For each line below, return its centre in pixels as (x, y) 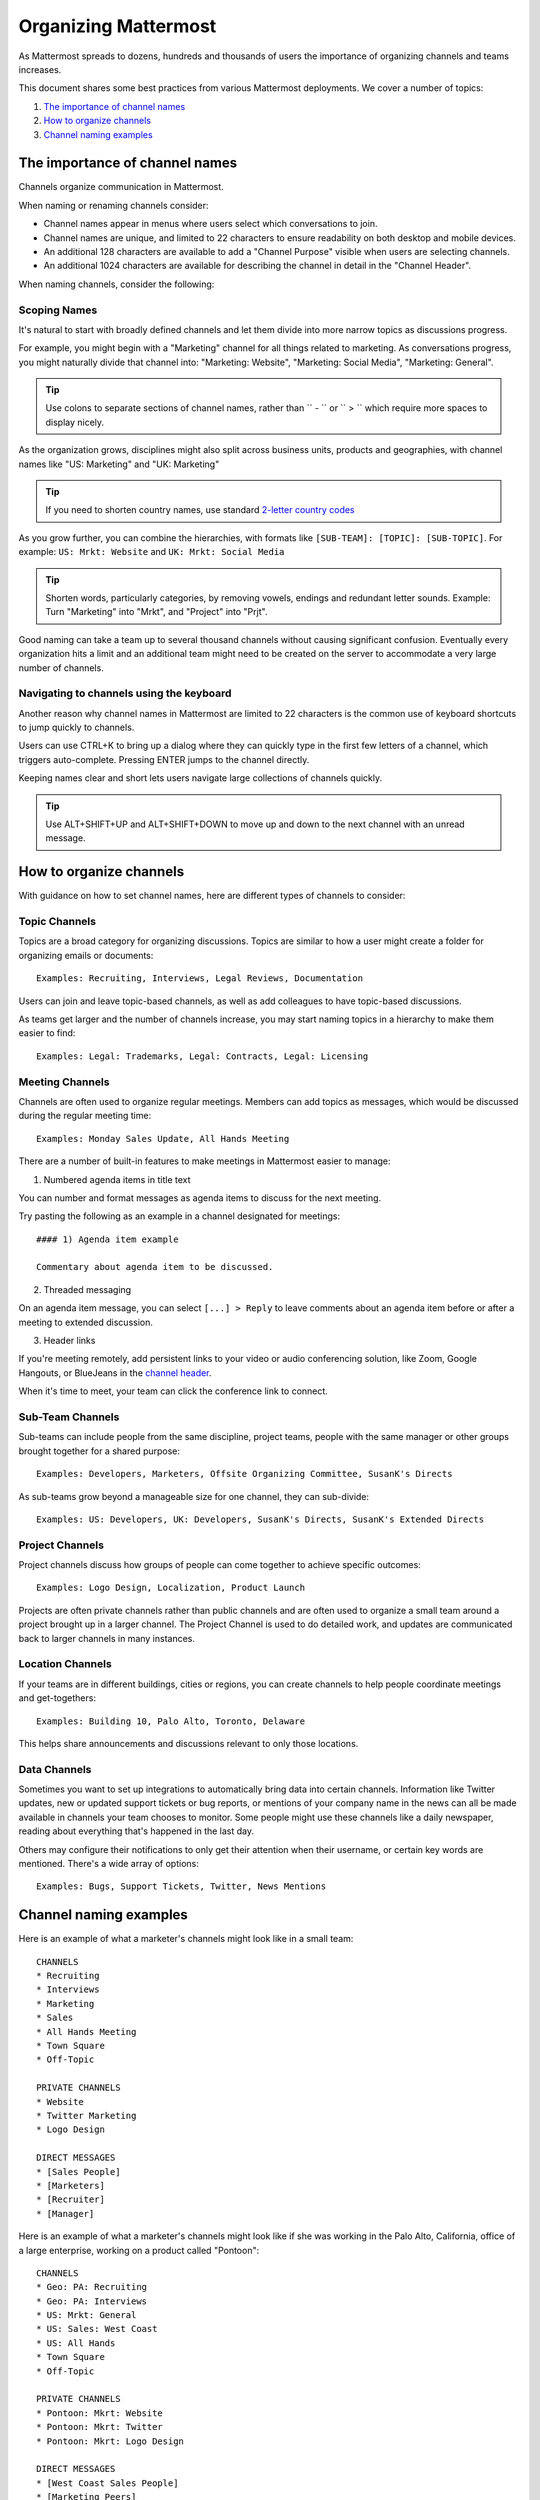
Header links (69, 1341)
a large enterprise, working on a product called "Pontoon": (139, 2250)
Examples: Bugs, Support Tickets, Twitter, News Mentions (181, 1886)
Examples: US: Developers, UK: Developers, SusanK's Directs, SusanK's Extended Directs (260, 1519)
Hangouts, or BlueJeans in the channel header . (115, 1372)
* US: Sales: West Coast (97, 2329)
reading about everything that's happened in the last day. (136, 1831)
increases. (40, 69)
